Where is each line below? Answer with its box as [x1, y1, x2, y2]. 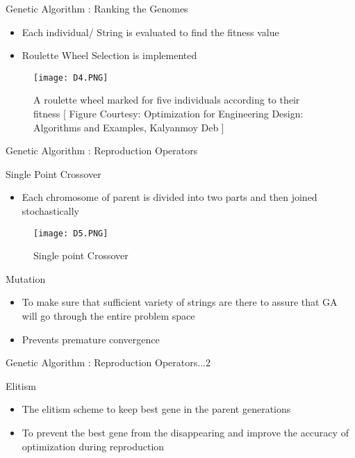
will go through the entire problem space [22, 309, 195, 323]
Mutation [6, 271, 46, 286]
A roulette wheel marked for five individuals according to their [33, 92, 300, 107]
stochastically [22, 204, 80, 218]
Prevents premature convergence [22, 332, 160, 346]
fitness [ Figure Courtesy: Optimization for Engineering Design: [33, 106, 304, 121]
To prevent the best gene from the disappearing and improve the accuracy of [22, 425, 349, 439]
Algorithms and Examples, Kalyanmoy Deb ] [33, 120, 224, 134]
